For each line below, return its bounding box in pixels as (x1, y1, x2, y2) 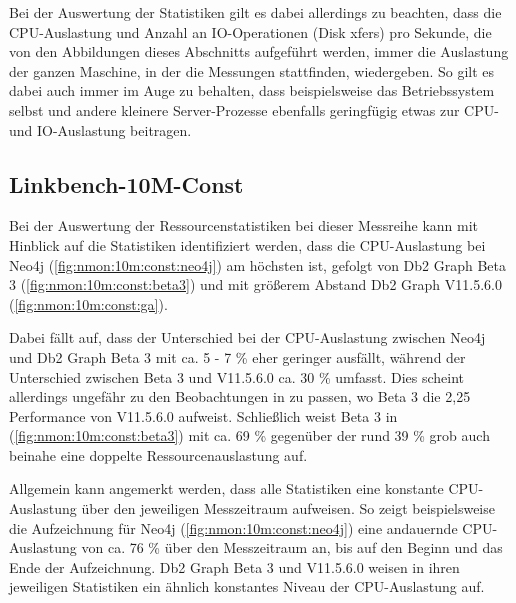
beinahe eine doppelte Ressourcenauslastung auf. (9, 444, 308, 465)
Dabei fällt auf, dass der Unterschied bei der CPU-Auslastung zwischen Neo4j (9, 327, 486, 348)
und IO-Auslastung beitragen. (9, 119, 192, 140)
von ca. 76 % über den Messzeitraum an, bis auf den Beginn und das (81, 537, 503, 558)
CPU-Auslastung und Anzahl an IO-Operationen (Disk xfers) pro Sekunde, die (9, 21, 492, 42)
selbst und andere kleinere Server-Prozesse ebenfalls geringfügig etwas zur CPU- (9, 99, 499, 120)
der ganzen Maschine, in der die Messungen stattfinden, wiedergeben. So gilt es (9, 60, 495, 81)
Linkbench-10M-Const (9, 168, 244, 199)
